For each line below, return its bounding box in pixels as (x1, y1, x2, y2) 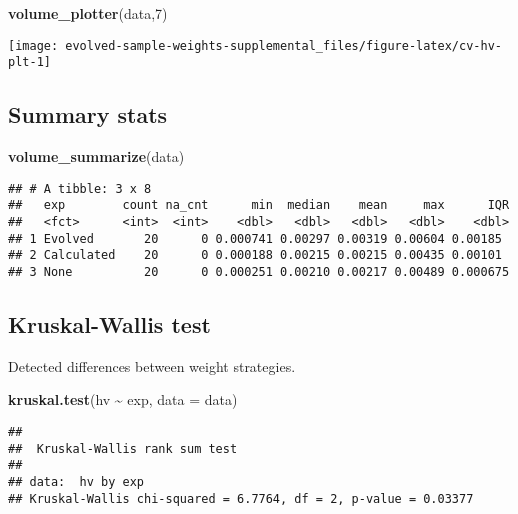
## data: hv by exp (8, 475, 145, 489)
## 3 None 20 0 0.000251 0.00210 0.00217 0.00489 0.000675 (8, 264, 510, 279)
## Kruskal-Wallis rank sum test (8, 441, 238, 456)
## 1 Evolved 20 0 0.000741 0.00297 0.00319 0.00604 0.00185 (8, 231, 502, 246)
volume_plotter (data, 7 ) (8, 3, 168, 23)
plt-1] (8, 55, 51, 70)
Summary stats (8, 99, 168, 130)
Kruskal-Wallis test (8, 309, 211, 340)
